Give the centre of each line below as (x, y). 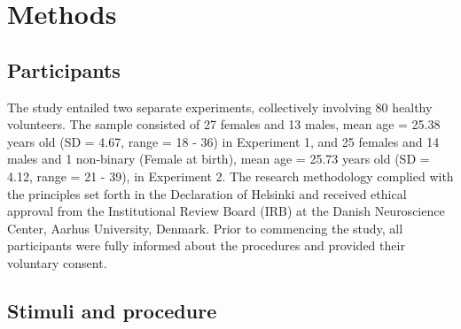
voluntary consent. (57, 262)
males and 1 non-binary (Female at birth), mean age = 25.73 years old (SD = (219, 159)
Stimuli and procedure (112, 310)
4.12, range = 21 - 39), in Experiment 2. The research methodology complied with (230, 176)
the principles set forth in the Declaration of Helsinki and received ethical (207, 193)
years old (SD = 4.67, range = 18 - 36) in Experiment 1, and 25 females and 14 (223, 141)
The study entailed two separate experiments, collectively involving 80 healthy (220, 107)
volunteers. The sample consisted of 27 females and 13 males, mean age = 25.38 (224, 124)
